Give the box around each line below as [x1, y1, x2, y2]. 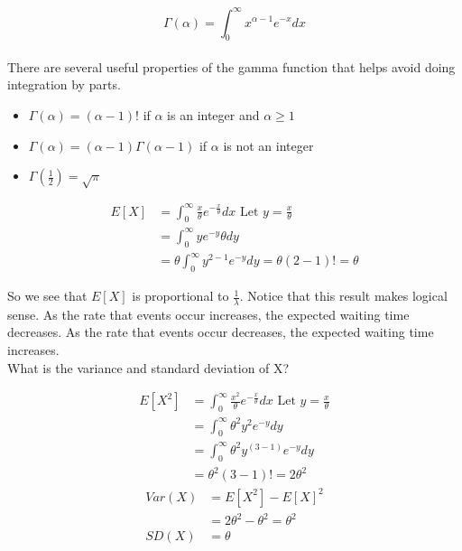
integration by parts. [7, 75, 121, 94]
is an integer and [167, 106, 260, 125]
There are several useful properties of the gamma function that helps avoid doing [7, 57, 456, 76]
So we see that [7, 286, 88, 305]
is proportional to [132, 286, 229, 305]
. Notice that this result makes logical [239, 286, 448, 305]
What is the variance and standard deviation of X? [7, 358, 290, 377]
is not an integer [223, 135, 314, 154]
